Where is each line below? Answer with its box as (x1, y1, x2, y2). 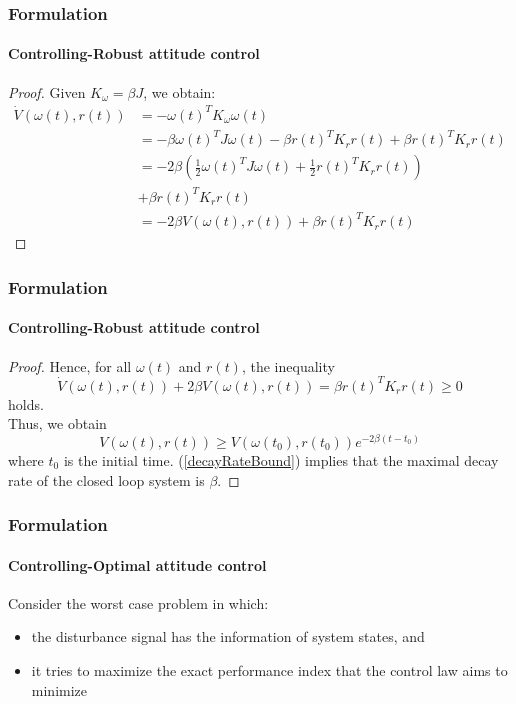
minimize (31, 679, 88, 700)
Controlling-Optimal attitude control (8, 554, 267, 575)
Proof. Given (8, 81, 86, 102)
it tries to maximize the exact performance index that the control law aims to (31, 660, 508, 680)
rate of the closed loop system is (8, 469, 205, 490)
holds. (8, 393, 44, 414)
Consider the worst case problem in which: (8, 592, 269, 613)
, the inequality (241, 355, 335, 376)
